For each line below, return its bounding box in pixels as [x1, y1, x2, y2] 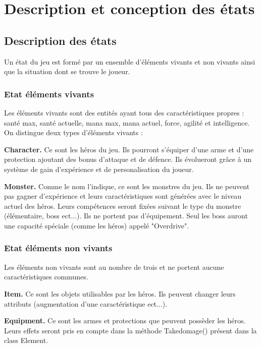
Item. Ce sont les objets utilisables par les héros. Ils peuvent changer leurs [4, 288, 236, 299]
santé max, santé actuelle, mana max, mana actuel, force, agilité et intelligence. [4, 117, 250, 128]
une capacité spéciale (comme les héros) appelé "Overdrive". [4, 220, 189, 230]
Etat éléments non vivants [4, 242, 113, 254]
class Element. [4, 335, 48, 345]
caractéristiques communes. [4, 271, 88, 282]
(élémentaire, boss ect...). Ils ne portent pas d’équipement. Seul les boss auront [4, 210, 248, 221]
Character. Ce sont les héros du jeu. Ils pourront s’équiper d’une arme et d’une [4, 144, 254, 154]
